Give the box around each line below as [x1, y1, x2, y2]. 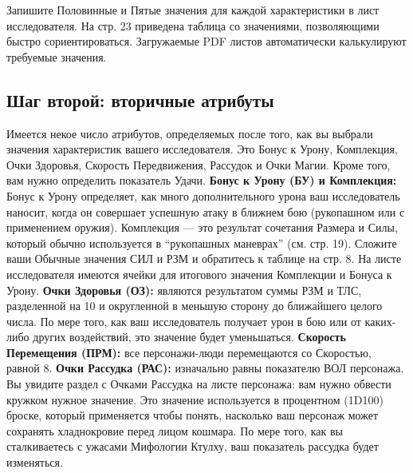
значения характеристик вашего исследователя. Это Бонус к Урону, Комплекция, [6, 141, 398, 157]
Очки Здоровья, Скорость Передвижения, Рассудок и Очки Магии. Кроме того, [6, 156, 391, 173]
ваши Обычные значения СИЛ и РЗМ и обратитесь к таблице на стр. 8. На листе [6, 250, 402, 267]
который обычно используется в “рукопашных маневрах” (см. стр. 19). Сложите [6, 234, 397, 251]
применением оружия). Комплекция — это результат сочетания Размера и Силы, [6, 219, 398, 236]
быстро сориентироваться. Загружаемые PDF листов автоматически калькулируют [6, 33, 407, 50]
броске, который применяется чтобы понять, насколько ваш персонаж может [6, 407, 379, 423]
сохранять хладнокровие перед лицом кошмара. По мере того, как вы [6, 422, 344, 439]
